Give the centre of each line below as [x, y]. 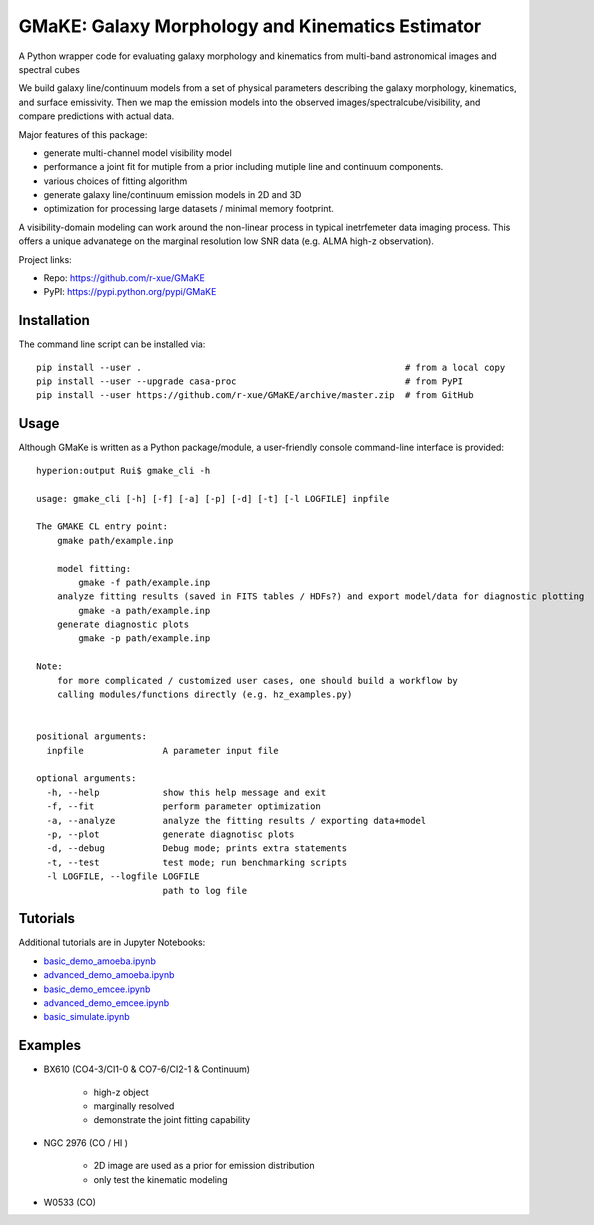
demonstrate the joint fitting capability [172, 1120]
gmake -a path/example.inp [144, 610]
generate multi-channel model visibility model [137, 152]
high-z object [121, 1092]
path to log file [205, 890]
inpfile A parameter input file [162, 750]
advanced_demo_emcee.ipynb [106, 1002]
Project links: [45, 259]
